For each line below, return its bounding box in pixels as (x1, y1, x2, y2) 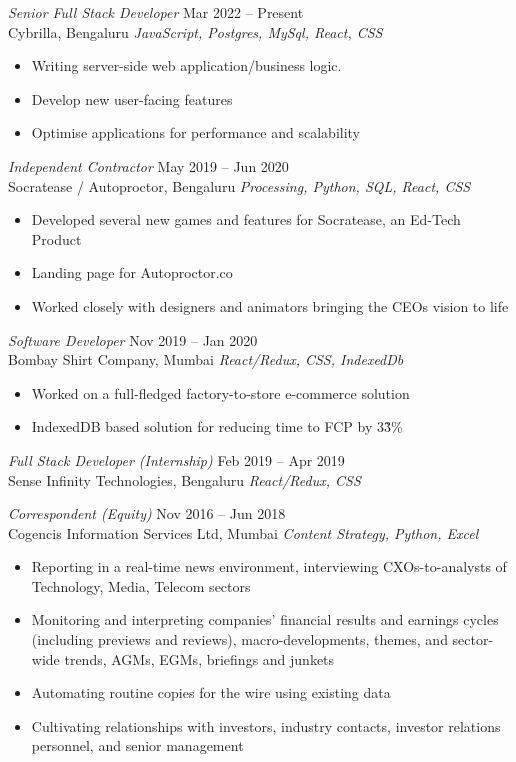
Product (31, 228, 82, 249)
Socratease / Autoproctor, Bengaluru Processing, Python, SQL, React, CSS (8, 175, 471, 196)
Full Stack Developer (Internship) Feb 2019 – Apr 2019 (8, 449, 345, 470)
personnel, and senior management (31, 735, 244, 756)
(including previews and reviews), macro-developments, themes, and (31, 629, 448, 650)
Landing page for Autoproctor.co (31, 262, 233, 283)
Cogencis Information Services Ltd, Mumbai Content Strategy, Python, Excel (8, 522, 479, 543)
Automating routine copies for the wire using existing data (31, 682, 391, 703)
